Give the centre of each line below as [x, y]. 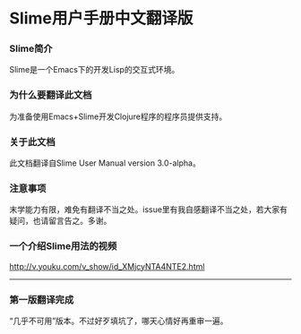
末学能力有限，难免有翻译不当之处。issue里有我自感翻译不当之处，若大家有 [149, 210]
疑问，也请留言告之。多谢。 [60, 221]
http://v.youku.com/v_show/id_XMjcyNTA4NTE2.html [107, 266]
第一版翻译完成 [42, 299]
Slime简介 [31, 48]
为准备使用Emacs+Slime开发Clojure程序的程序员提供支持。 [118, 116]
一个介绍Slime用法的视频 [63, 246]
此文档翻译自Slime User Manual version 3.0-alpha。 [105, 163]
